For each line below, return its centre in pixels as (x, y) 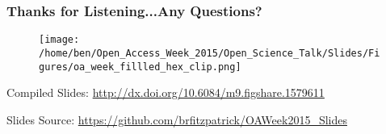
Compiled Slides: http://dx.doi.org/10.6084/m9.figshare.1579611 (166, 92)
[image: (59, 40)
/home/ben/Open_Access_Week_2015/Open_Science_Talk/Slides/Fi (210, 53)
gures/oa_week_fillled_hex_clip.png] (140, 67)
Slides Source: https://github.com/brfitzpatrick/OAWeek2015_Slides (177, 119)
